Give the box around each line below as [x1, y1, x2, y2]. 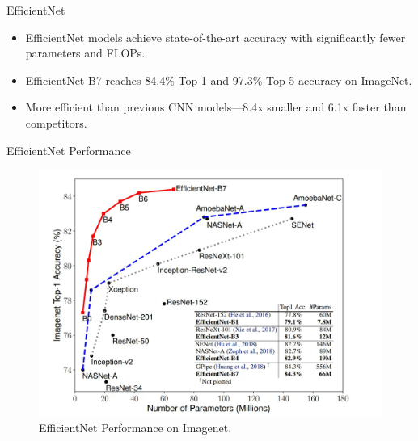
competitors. [25, 114, 87, 131]
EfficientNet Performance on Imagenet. [39, 418, 232, 435]
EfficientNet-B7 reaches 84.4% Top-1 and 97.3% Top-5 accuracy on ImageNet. [25, 71, 412, 88]
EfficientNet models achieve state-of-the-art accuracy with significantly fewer [25, 28, 406, 45]
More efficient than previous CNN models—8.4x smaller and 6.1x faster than [25, 99, 407, 115]
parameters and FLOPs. [25, 44, 146, 61]
